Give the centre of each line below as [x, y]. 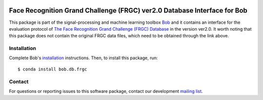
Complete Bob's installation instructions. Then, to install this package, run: [83, 58]
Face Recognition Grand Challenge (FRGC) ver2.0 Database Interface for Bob [128, 10]
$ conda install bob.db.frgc [52, 69]
